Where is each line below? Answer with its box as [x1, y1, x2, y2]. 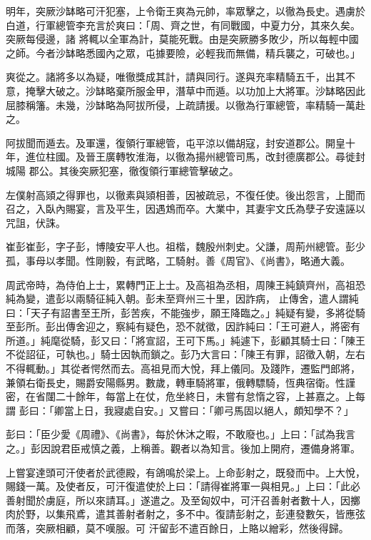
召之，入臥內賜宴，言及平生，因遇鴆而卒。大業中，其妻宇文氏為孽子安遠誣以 [6, 201, 365, 216]
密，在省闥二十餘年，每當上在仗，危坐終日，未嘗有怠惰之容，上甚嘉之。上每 [6, 389, 365, 404]
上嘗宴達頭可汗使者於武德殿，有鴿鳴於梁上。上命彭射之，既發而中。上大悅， [6, 464, 365, 479]
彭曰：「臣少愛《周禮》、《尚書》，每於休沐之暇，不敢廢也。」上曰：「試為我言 [6, 427, 355, 442]
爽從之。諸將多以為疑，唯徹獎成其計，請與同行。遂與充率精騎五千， [6, 69, 325, 84]
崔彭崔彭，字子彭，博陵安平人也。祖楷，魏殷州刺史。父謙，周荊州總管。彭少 [6, 239, 365, 254]
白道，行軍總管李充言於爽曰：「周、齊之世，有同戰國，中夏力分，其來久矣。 [6, 17, 360, 32]
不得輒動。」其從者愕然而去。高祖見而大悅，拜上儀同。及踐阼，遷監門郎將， [6, 361, 360, 376]
